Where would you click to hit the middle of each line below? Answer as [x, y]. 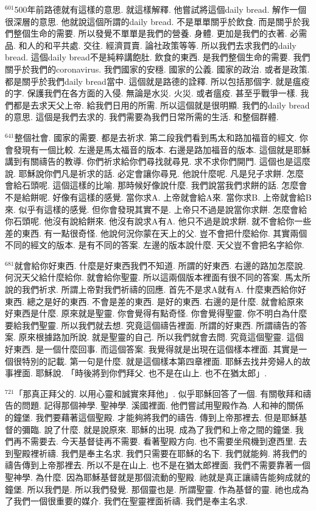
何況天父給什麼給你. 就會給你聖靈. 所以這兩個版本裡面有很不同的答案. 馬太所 [158, 277]
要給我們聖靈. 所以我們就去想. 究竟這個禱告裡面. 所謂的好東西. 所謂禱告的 [152, 325]
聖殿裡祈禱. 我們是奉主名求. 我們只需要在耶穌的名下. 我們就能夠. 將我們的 [160, 453]
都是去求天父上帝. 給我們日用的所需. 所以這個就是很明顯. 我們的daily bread [161, 105]
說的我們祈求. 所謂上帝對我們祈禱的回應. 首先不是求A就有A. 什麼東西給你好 [156, 289]
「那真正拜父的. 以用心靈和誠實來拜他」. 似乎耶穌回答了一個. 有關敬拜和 [159, 393]
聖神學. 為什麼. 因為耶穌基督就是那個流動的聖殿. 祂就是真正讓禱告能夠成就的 [158, 477]
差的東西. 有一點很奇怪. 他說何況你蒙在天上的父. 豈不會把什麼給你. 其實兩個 [156, 233]
